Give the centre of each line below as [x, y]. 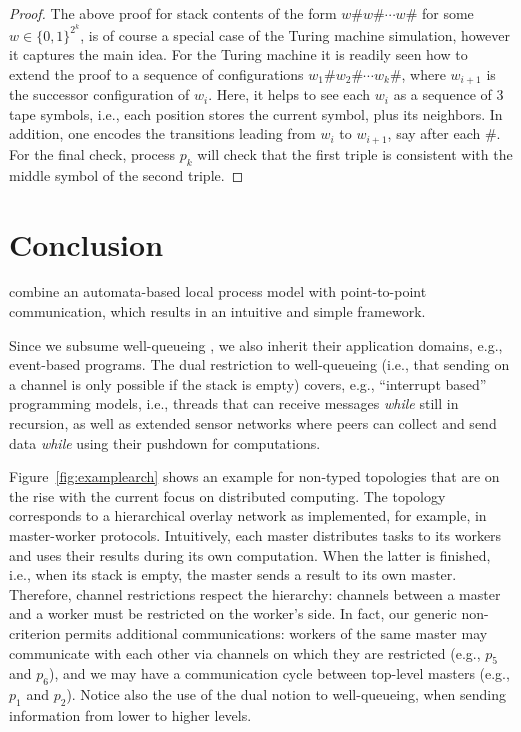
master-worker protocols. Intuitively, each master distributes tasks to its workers [255, 534]
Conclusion [86, 243]
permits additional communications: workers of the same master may [276, 632]
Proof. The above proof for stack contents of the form [173, 13]
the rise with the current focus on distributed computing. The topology [227, 495]
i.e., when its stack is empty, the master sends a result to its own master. [233, 574]
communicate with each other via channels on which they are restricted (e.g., [245, 652]
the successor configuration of [99, 94]
